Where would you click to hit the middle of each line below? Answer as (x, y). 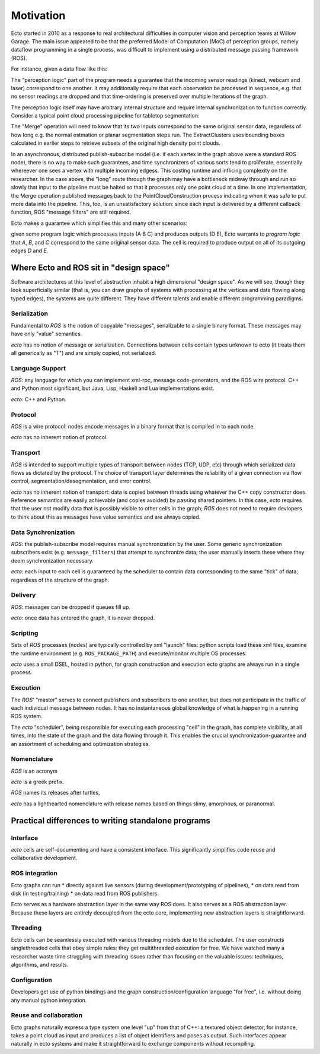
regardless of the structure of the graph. (60, 580)
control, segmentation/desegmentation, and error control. (81, 481)
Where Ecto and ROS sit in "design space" (90, 267)
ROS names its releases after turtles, (55, 793)
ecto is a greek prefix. (38, 782)
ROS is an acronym (34, 771)
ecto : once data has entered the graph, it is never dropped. (83, 618)
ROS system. (27, 716)
